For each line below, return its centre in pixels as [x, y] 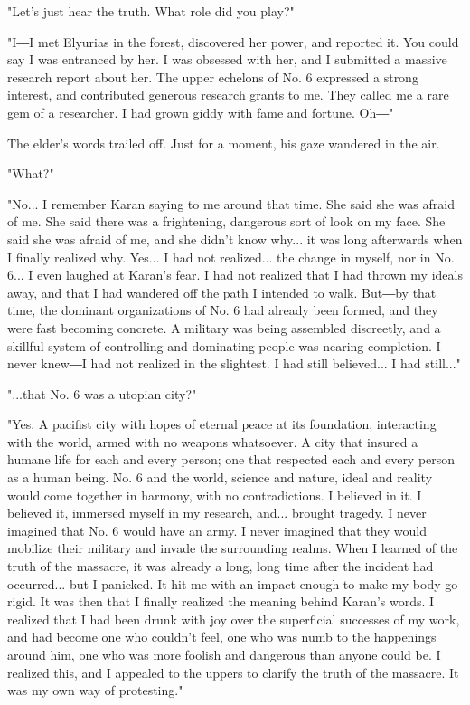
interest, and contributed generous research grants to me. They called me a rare [228, 95]
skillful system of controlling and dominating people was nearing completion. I [224, 345]
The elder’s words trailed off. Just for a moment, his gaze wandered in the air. [224, 143]
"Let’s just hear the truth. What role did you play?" [151, 11]
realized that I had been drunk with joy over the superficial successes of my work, [234, 619]
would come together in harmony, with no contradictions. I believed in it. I [215, 495]
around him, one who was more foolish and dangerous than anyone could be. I [224, 654]
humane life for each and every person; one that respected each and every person [231, 459]
